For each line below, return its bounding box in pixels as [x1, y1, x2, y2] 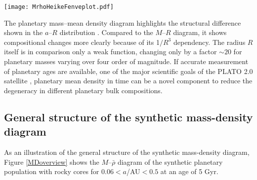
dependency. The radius [173, 36, 246, 47]
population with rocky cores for [4, 166, 99, 177]
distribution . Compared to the [59, 27, 153, 37]
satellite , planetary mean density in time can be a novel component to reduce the [4, 75, 253, 86]
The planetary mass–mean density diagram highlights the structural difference [4, 17, 241, 28]
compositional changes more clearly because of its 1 [4, 36, 160, 47]
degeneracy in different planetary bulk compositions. [4, 85, 163, 95]
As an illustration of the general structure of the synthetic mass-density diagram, [4, 147, 250, 157]
